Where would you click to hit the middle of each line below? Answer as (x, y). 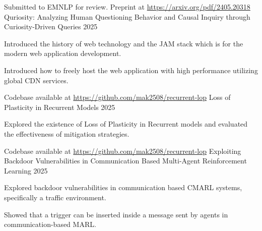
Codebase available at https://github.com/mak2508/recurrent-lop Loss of (117, 97)
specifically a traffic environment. (55, 197)
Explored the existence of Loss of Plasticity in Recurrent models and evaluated (126, 124)
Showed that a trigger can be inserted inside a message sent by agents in (116, 214)
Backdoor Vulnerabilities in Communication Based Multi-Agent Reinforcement (125, 161)
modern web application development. (63, 53)
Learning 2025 (26, 170)
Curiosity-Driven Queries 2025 (51, 26)
